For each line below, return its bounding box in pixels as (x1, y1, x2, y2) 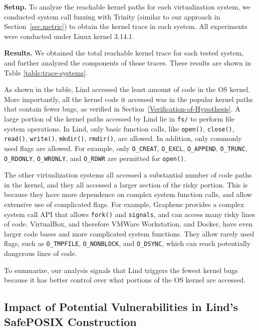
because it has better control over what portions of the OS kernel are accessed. (4, 274, 246, 285)
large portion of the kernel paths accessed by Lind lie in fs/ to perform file (4, 113, 234, 123)
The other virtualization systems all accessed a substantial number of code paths (4, 169, 252, 180)
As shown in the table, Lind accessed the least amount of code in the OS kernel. (4, 84, 250, 94)
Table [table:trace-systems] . (4, 67, 88, 77)
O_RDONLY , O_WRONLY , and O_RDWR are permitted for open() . (4, 152, 186, 163)
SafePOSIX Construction (4, 313, 137, 329)
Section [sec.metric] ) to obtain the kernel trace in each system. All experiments (4, 21, 247, 31)
